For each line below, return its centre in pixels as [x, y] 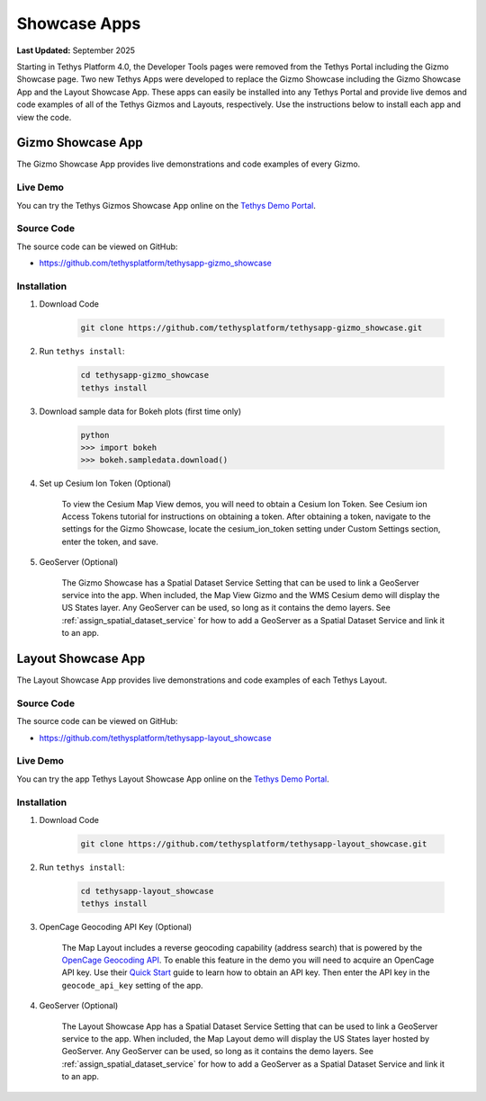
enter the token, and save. [110, 542]
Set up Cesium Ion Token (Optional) [105, 483]
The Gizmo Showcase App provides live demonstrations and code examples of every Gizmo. [189, 164]
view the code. [44, 117]
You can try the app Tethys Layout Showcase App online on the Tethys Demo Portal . [173, 779]
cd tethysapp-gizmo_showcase [145, 375]
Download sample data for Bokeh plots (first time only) [140, 411]
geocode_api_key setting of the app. [132, 985]
